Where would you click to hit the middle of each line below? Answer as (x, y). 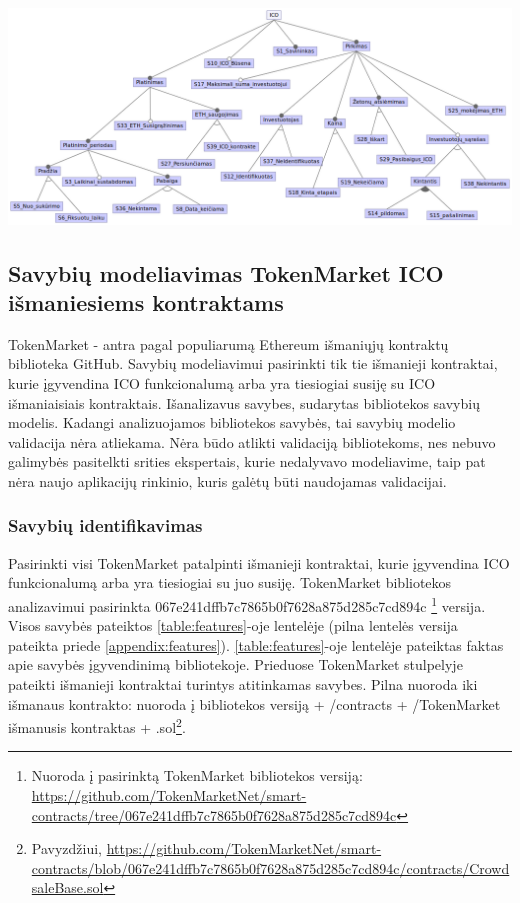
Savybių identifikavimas (105, 525)
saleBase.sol (67, 887)
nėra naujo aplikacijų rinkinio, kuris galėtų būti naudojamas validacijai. (227, 480)
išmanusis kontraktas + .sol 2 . (97, 725)
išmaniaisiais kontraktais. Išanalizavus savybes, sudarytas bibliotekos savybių (244, 402)
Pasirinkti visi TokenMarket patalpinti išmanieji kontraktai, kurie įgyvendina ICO (259, 562)
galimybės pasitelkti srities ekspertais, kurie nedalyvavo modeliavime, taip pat (247, 461)
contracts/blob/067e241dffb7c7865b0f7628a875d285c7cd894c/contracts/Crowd (270, 867)
